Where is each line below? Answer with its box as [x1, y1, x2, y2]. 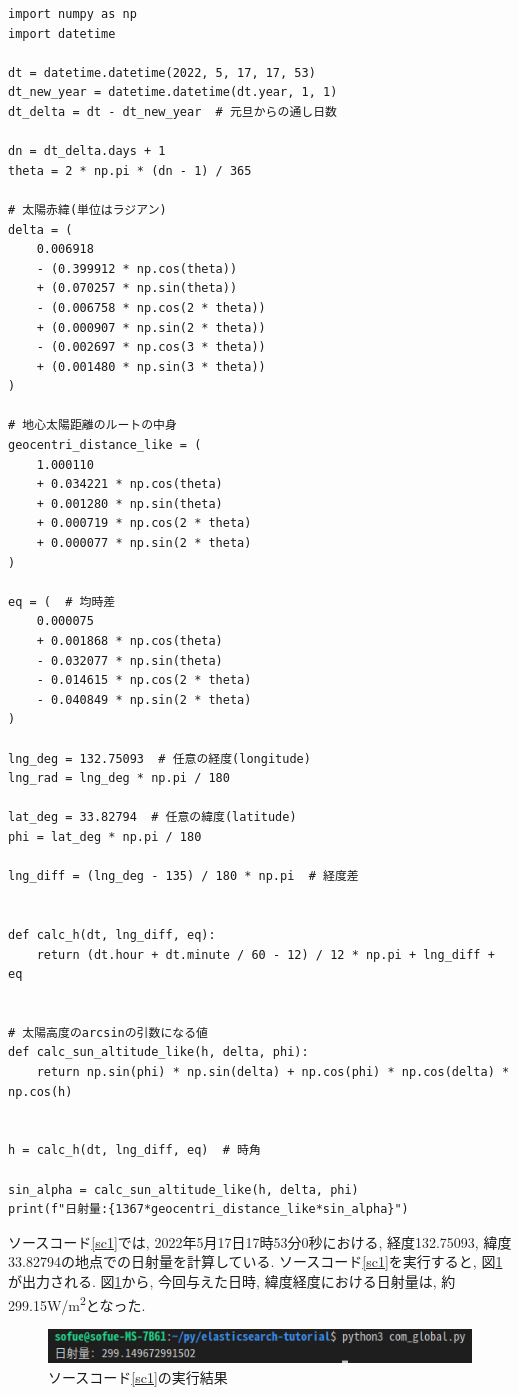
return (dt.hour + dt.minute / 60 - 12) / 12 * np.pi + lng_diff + [36, 947, 495, 962]
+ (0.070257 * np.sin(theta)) [36, 281, 238, 296]
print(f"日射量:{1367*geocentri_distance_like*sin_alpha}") [8, 1202, 409, 1217]
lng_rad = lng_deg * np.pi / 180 [8, 771, 230, 786]
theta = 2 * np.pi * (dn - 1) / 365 [8, 163, 252, 178]
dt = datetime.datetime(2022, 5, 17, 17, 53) [8, 65, 316, 80]
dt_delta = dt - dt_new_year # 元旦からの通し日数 [8, 104, 337, 119]
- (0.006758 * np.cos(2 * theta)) [36, 300, 266, 315]
